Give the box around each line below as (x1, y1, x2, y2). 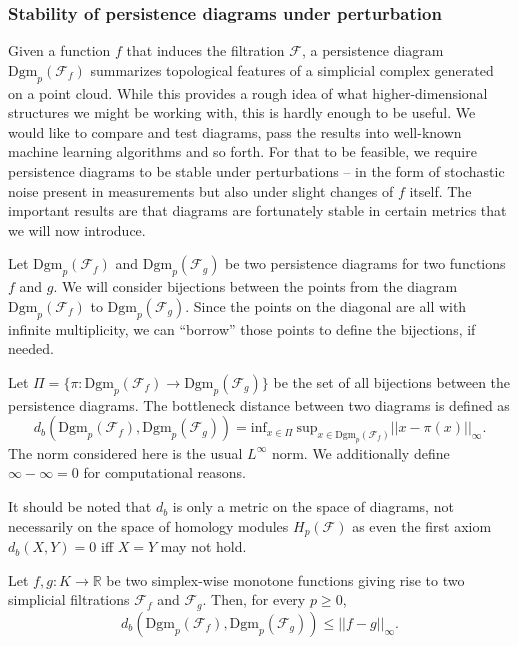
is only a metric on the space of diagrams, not (172, 496, 454, 517)
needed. (8, 338, 54, 359)
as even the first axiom (352, 515, 492, 536)
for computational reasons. (83, 462, 246, 483)
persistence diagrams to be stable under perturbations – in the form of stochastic (8, 160, 505, 181)
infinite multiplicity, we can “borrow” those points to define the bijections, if (8, 318, 476, 339)
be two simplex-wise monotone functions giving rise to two (106, 569, 465, 590)
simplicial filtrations (8, 589, 130, 610)
